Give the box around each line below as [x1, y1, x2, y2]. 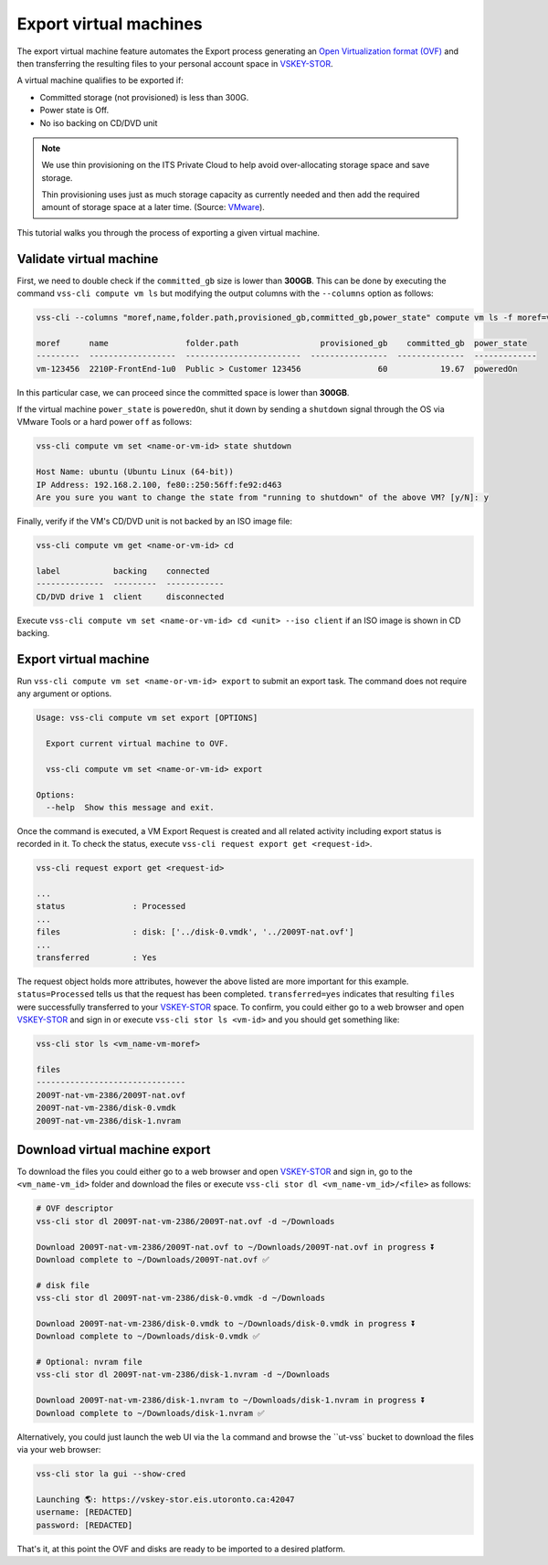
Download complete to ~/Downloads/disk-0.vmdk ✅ [36, 1331, 260, 1342]
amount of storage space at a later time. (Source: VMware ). [41, 202, 265, 213]
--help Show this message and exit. [46, 802, 215, 812]
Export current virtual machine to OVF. [46, 738, 229, 748]
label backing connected [36, 566, 210, 576]
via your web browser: [16, 1444, 101, 1454]
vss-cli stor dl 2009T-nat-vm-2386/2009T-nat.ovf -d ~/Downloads [36, 1216, 335, 1226]
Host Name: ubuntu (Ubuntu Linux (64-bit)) [36, 467, 235, 477]
